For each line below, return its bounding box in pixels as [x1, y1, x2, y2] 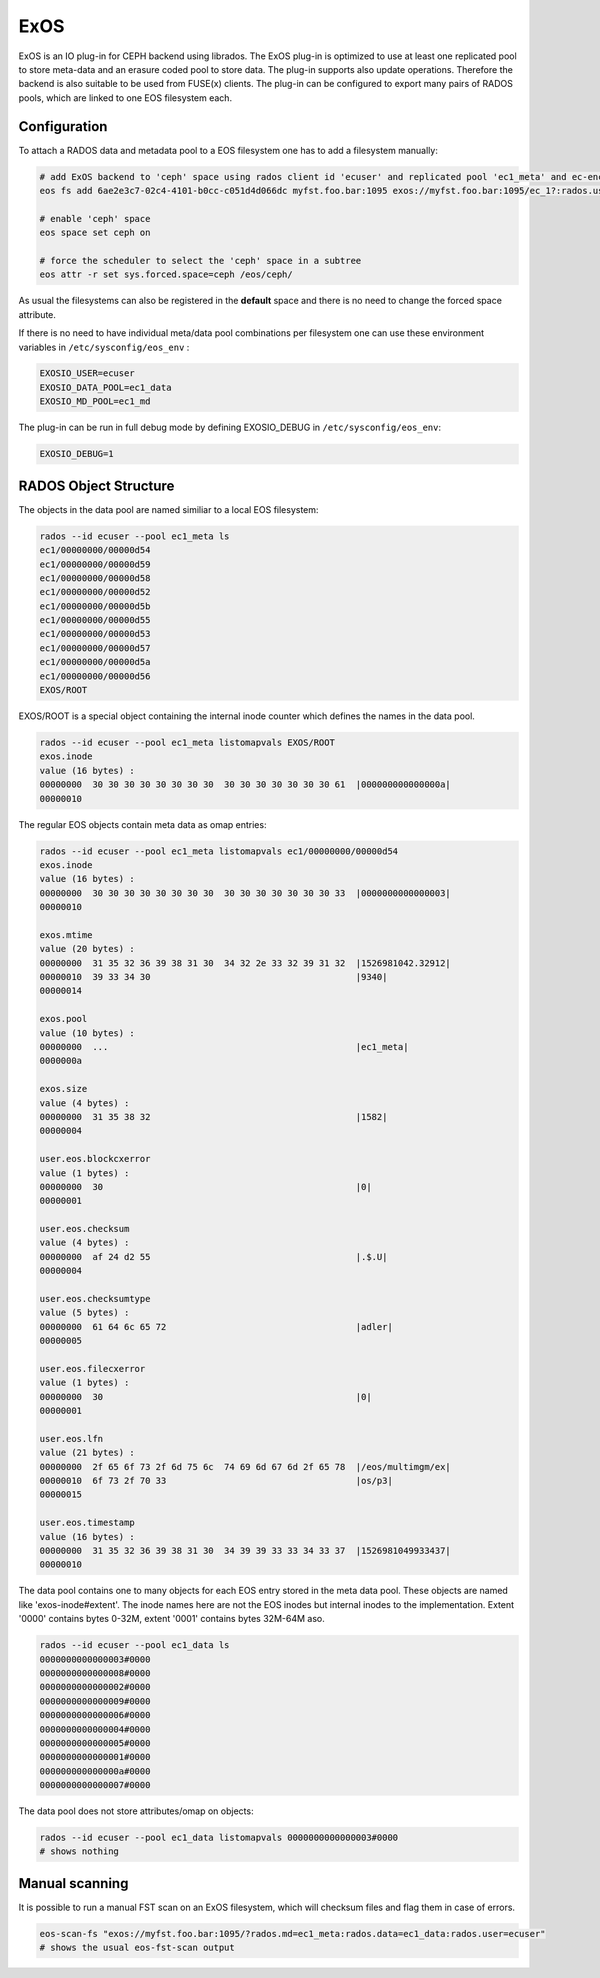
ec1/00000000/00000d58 [39, 572, 151, 584]
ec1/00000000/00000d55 [39, 615, 151, 626]
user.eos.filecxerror [39, 1363, 146, 1374]
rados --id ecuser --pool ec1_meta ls [39, 530, 230, 542]
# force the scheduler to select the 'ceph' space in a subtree [39, 255, 362, 266]
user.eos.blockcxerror [39, 1153, 151, 1165]
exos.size [39, 1083, 88, 1095]
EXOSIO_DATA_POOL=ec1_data [39, 381, 172, 393]
